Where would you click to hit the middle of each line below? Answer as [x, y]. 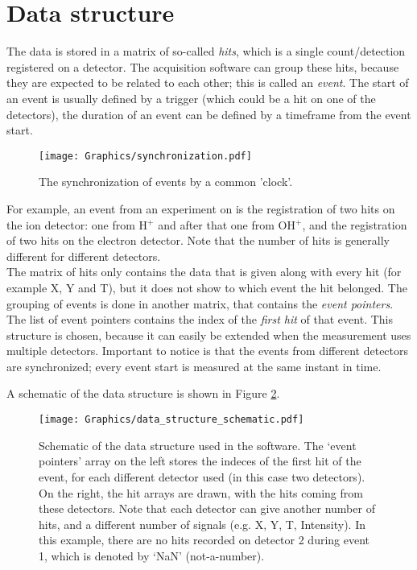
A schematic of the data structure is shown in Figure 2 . [143, 393]
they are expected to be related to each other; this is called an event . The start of [208, 83]
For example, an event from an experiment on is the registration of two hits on [201, 208]
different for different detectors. [84, 256]
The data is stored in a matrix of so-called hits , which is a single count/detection [206, 51]
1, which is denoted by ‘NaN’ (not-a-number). [152, 555]
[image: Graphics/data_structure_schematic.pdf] [171, 420]
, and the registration [355, 224]
